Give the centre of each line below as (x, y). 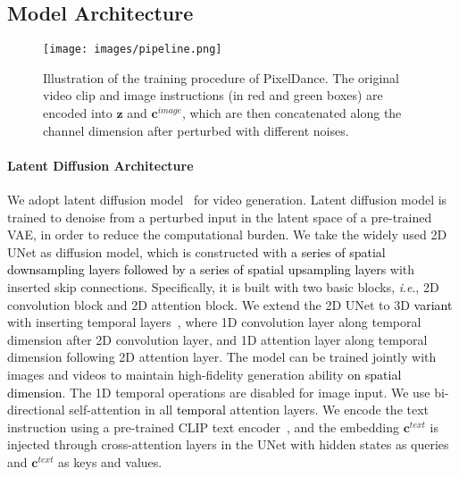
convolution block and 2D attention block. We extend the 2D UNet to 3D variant (230, 304)
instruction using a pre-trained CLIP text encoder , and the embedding (204, 427)
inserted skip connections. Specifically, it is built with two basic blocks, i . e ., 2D (223, 287)
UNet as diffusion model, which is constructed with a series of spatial (196, 251)
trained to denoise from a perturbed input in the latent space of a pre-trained (220, 217)
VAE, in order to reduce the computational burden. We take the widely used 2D (227, 234)
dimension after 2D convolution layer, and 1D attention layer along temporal (217, 339)
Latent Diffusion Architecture (100, 165)
